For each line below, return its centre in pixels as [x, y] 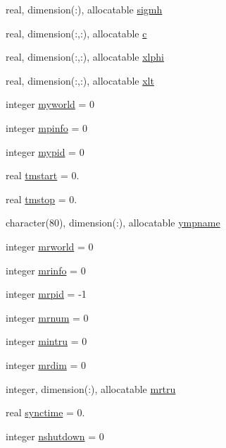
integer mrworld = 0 [50, 246]
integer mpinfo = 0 [46, 127]
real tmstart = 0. [43, 175]
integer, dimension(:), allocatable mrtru [91, 388]
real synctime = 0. [45, 412]
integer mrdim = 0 [46, 364]
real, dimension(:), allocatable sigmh [84, 9]
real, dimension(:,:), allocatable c [76, 33]
